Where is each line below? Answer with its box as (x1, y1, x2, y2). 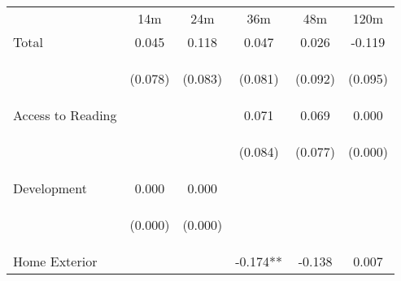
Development (13, 179, 87, 197)
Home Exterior (13, 252, 98, 270)
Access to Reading (13, 106, 117, 124)
